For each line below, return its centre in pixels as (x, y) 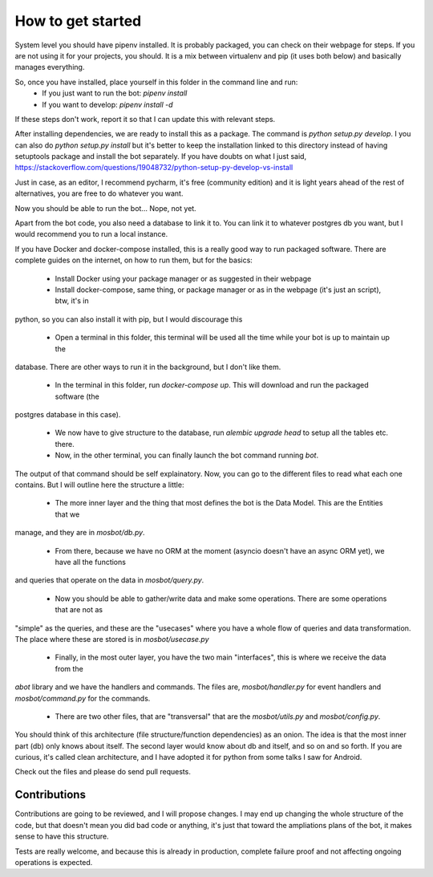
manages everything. (50, 67)
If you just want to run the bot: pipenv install (115, 93)
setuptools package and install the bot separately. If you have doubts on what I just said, (161, 156)
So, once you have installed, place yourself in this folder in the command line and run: (156, 82)
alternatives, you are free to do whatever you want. (99, 193)
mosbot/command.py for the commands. (83, 698)
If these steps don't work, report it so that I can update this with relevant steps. (145, 119)
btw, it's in (72, 301)
